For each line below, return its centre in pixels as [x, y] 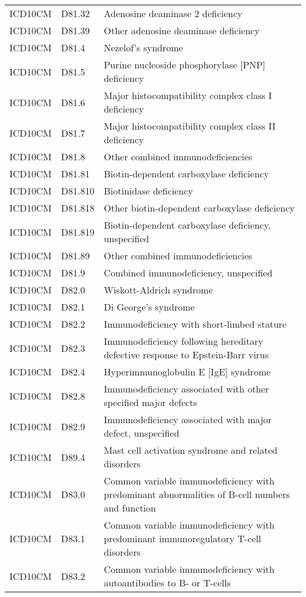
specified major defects [150, 402]
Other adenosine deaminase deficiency [182, 30]
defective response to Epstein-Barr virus [186, 354]
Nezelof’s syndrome [143, 47]
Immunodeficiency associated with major [188, 419]
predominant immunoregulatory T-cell [182, 538]
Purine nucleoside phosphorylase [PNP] [184, 65]
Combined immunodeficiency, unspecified [188, 273]
